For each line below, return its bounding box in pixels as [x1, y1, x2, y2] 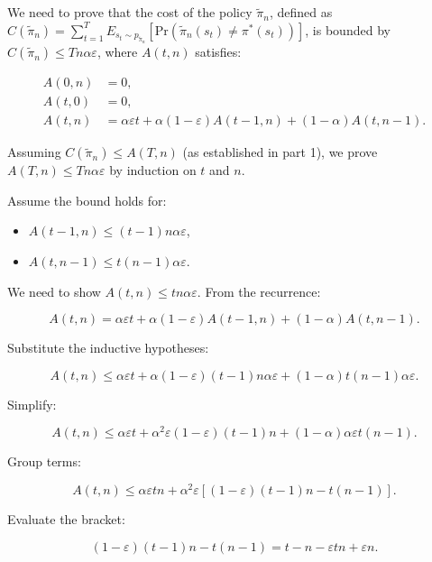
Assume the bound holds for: [7, 190, 167, 209]
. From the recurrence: [197, 281, 321, 300]
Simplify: [7, 394, 57, 413]
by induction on [109, 161, 197, 180]
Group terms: [7, 452, 81, 471]
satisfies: [195, 42, 242, 61]
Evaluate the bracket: [7, 510, 125, 529]
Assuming [7, 143, 61, 161]
